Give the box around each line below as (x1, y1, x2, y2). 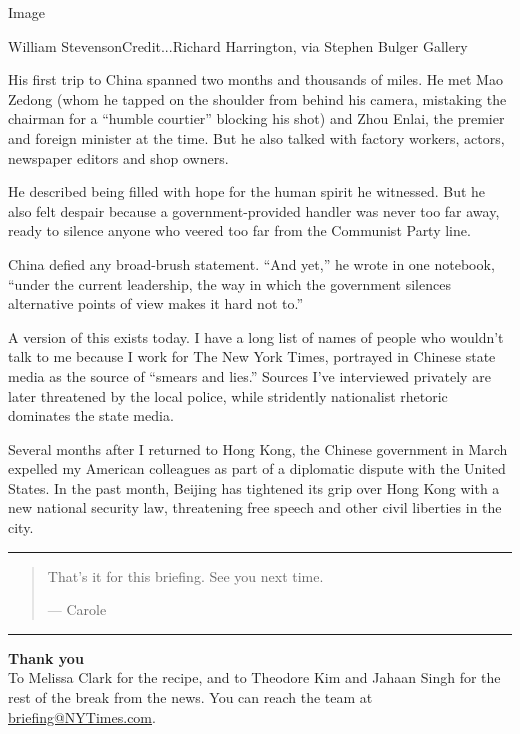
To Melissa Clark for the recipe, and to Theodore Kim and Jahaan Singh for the (8, 667, 501, 688)
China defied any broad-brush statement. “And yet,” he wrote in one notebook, (8, 253, 495, 274)
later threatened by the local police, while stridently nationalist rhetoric (8, 385, 448, 406)
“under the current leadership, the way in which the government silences (8, 273, 451, 294)
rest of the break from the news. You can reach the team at (8, 687, 373, 708)
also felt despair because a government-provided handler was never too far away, (8, 200, 500, 221)
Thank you (8, 647, 84, 668)
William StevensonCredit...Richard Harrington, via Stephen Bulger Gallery (8, 35, 468, 56)
